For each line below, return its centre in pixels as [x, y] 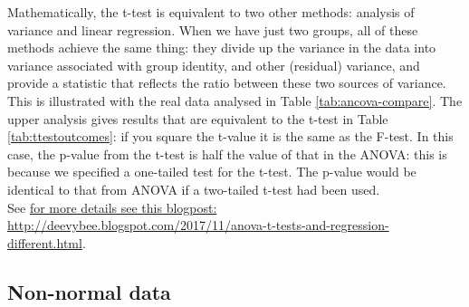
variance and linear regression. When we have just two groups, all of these [213, 29]
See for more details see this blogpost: [112, 207]
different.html [45, 242]
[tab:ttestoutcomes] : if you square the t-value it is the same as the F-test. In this [230, 136]
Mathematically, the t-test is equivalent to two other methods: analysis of [211, 12]
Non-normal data [89, 291]
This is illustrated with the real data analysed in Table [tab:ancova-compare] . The [235, 100]
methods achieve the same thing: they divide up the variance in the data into [222, 48]
